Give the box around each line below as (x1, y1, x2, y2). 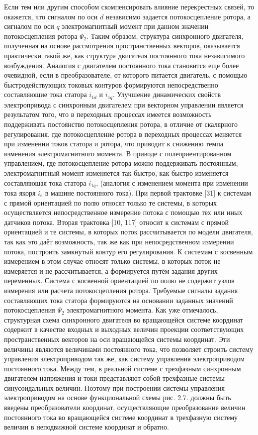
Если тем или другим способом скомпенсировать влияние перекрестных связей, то (4, 1, 255, 11)
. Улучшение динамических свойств (112, 89, 221, 100)
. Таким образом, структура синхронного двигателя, (86, 30, 244, 41)
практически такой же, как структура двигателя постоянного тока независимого (4, 50, 245, 60)
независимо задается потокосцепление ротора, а (105, 11, 251, 21)
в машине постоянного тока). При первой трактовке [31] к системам (45, 188, 252, 198)
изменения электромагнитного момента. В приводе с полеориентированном (4, 148, 232, 158)
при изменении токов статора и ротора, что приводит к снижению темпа (4, 138, 224, 149)
